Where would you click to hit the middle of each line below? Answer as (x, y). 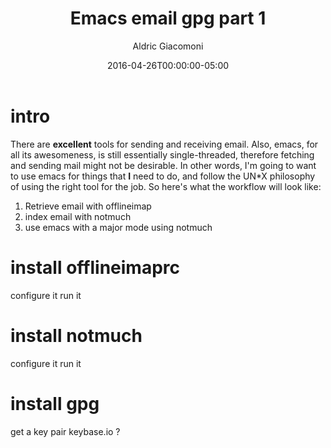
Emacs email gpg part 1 (168, 18)
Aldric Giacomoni (168, 46)
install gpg (55, 403)
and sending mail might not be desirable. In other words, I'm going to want (163, 165)
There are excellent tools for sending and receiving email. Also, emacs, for (164, 144)
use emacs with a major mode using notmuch (118, 227)
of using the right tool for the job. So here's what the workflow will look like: (166, 186)
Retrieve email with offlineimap (88, 206)
